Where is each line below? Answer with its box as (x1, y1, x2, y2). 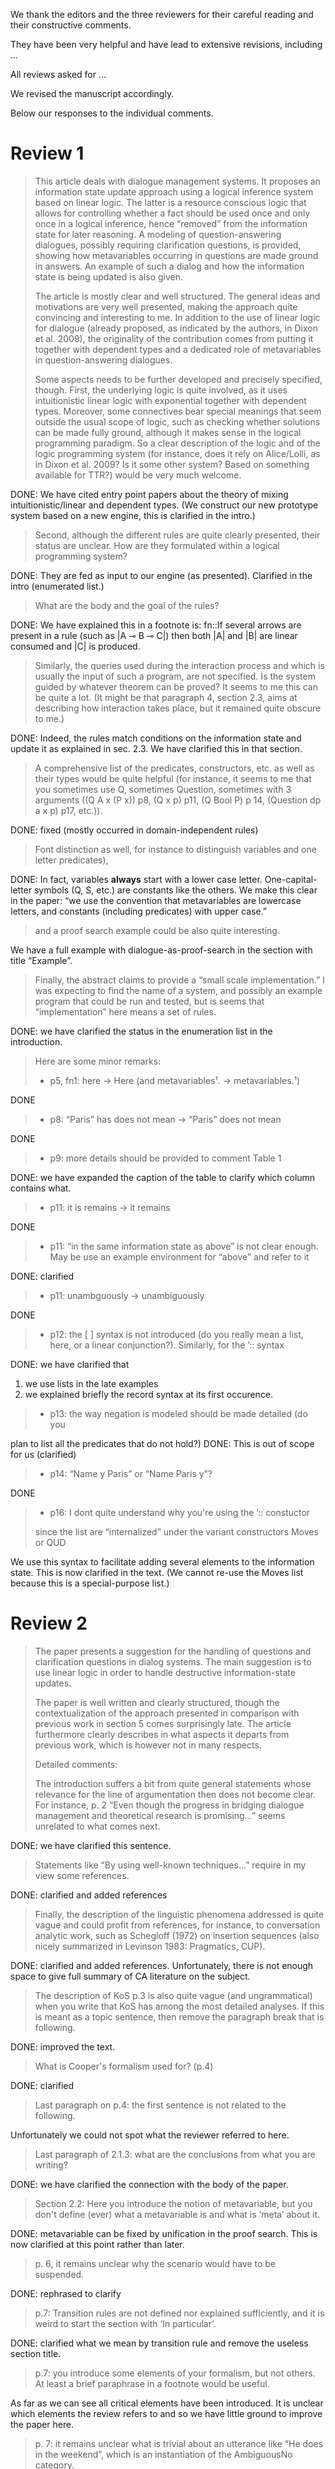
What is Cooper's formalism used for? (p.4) (34, 2060, 214, 2072)
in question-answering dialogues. (34, 354, 173, 366)
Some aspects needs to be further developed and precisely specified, (34, 373, 323, 385)
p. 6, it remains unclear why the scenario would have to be (34, 2257, 277, 2269)
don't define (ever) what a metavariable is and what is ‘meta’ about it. (34, 2208, 321, 2220)
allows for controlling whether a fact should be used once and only (34, 207, 311, 219)
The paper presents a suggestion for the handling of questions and (34, 1645, 312, 1657)
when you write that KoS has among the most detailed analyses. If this (34, 2000, 325, 2012)
